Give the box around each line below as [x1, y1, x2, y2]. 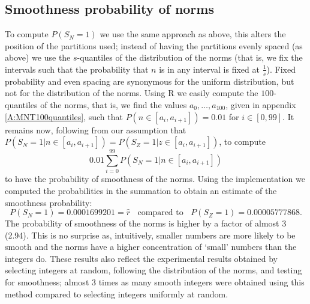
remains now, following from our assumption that [5, 123, 186, 136]
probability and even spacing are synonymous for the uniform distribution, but [5, 74, 294, 87]
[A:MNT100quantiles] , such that [5, 110, 123, 123]
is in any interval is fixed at [159, 62, 260, 75]
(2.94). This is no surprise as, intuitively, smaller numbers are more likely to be [5, 228, 296, 241]
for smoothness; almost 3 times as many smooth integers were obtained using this [5, 276, 305, 288]
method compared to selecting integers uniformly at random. [5, 287, 228, 300]
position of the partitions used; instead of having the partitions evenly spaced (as [5, 39, 303, 52]
